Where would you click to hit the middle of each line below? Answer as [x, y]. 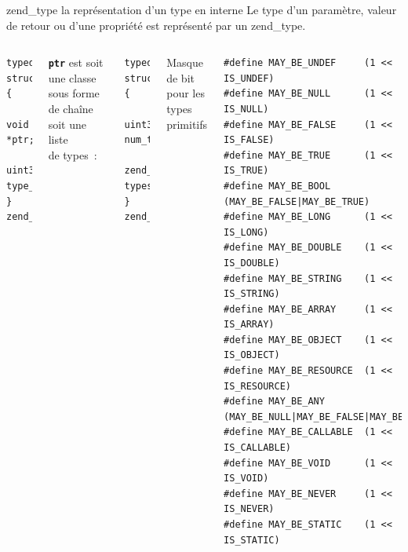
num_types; [153, 140]
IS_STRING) [252, 294]
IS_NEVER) [249, 509]
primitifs [187, 124]
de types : [73, 154]
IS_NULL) [246, 109]
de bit [180, 77]
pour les [186, 93]
